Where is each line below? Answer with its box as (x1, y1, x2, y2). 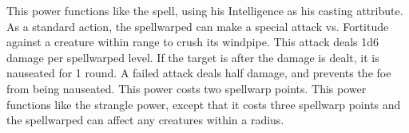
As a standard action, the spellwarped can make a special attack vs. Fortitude (6, 18, 389, 34)
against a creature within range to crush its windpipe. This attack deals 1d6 (6, 33, 379, 50)
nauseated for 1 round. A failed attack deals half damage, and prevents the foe (6, 65, 391, 81)
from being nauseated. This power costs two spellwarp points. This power (6, 80, 367, 96)
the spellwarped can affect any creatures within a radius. (6, 111, 284, 128)
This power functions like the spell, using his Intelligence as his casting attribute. (6, 2, 403, 18)
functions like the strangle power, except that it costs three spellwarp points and (6, 96, 401, 112)
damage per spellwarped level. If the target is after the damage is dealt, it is (6, 49, 379, 65)
